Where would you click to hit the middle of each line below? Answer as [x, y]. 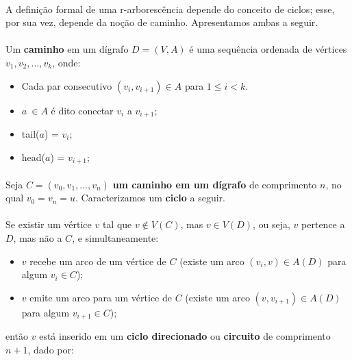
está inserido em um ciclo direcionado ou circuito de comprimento [185, 336]
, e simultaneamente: [115, 238]
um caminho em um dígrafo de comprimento [215, 184]
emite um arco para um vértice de [101, 297]
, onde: [66, 62]
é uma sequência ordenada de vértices [268, 49]
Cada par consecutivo [67, 85]
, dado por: [51, 349]
